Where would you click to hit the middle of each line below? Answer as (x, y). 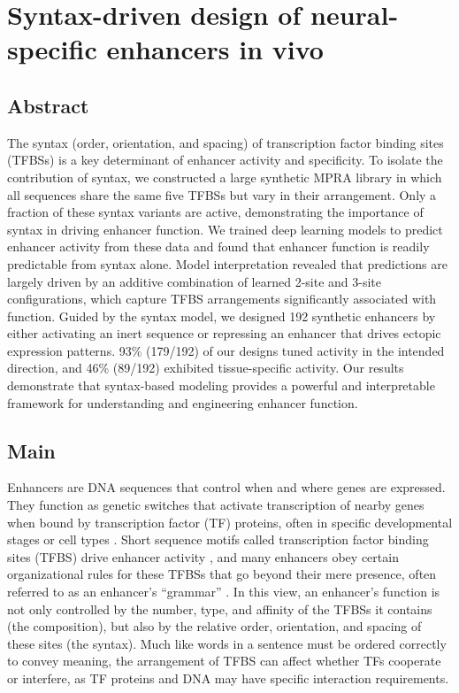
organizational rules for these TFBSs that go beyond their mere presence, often (222, 574)
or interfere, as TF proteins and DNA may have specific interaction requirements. (228, 678)
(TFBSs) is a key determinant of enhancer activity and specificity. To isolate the (225, 160)
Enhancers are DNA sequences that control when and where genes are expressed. (226, 487)
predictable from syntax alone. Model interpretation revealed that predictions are (227, 263)
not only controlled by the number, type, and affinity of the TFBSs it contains (220, 608)
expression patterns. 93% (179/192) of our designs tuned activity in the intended (226, 350)
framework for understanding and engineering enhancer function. (183, 402)
